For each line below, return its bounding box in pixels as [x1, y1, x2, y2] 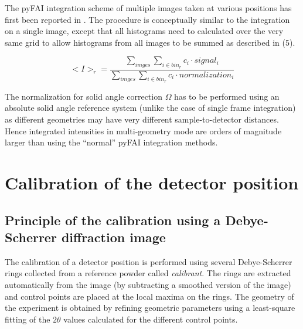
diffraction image [61, 228, 166, 246]
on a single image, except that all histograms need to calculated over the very [5, 25, 284, 37]
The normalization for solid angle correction [5, 90, 162, 102]
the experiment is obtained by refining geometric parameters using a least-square [5, 301, 295, 314]
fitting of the [5, 313, 50, 325]
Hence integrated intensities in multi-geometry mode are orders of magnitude [5, 124, 282, 137]
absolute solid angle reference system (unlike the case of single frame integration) [5, 101, 296, 114]
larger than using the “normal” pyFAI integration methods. [5, 136, 218, 148]
